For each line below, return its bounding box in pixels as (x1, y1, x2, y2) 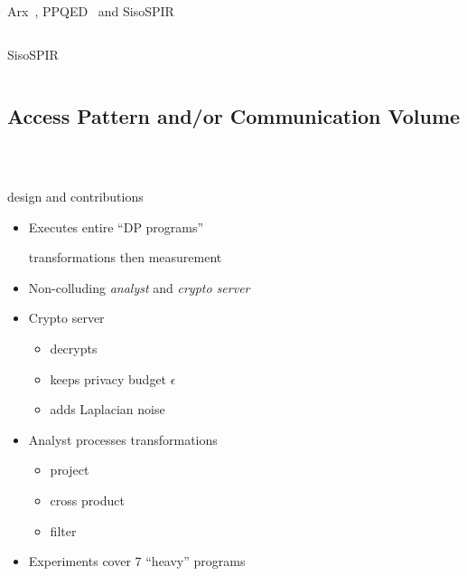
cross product (50, 490, 125, 509)
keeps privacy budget (50, 369, 167, 388)
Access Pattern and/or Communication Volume (7, 101, 461, 129)
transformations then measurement (28, 248, 222, 267)
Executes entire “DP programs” (28, 217, 204, 236)
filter (50, 521, 77, 540)
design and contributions (7, 186, 144, 205)
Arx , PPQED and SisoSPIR (7, 2, 174, 20)
